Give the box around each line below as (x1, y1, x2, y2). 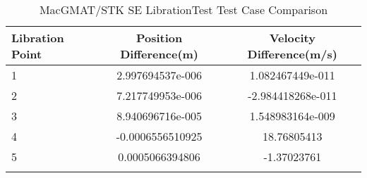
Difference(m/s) (247, 46, 337, 62)
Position (136, 30, 183, 46)
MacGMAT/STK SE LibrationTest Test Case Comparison (39, 1, 328, 18)
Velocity (269, 30, 315, 46)
